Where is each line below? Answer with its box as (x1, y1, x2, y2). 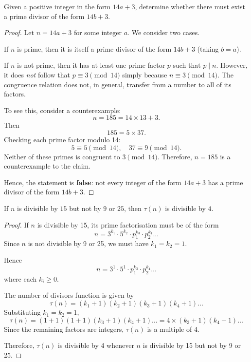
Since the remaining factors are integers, (4, 324, 124, 334)
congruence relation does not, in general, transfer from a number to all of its (4, 79, 232, 89)
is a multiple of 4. (147, 324, 199, 334)
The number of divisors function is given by (4, 290, 134, 300)
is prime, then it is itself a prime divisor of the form (17, 43, 172, 54)
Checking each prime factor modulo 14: (4, 134, 121, 144)
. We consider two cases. (127, 27, 200, 38)
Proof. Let (4, 27, 34, 38)
